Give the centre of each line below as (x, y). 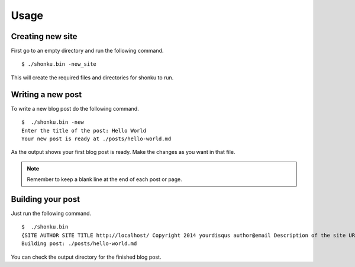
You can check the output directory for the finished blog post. (86, 257)
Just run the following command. (51, 213)
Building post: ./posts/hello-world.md (79, 244)
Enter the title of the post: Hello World (84, 131)
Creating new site (44, 36)
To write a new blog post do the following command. (75, 108)
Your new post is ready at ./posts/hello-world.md (96, 139)
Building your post (45, 199)
